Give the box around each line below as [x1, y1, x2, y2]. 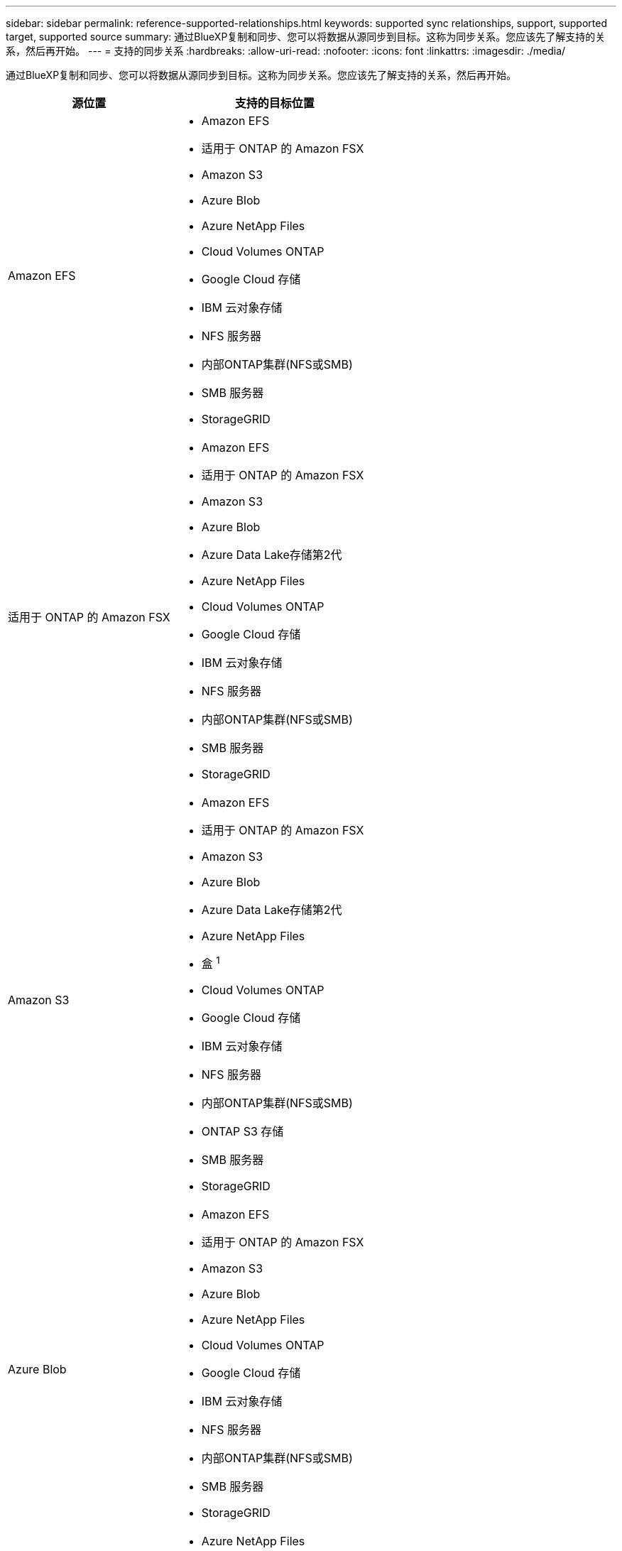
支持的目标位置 [234, 96, 315, 110]
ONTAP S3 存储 [201, 1124, 284, 1139]
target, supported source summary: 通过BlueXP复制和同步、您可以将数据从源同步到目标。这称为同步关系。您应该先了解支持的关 [6, 31, 606, 43]
